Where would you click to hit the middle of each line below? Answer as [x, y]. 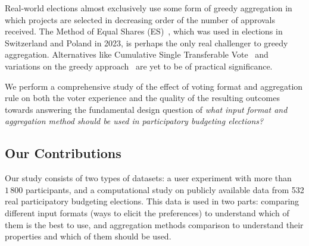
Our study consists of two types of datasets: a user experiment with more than [148, 178]
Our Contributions [63, 153]
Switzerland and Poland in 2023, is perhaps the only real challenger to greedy [146, 42]
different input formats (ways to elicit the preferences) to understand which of [147, 212]
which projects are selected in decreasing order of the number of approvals [140, 19]
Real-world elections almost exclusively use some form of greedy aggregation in [149, 8]
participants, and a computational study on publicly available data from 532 [165, 189]
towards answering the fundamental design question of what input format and [146, 109]
